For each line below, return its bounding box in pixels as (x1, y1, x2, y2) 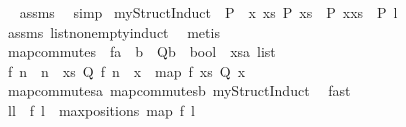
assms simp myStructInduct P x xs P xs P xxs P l (19, 2, 398, 22)
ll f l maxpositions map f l (7, 99, 195, 120)
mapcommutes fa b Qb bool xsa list (7, 41, 276, 62)
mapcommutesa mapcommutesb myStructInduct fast (7, 80, 351, 101)
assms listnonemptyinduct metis (7, 21, 220, 42)
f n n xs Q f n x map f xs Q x (7, 60, 246, 81)
